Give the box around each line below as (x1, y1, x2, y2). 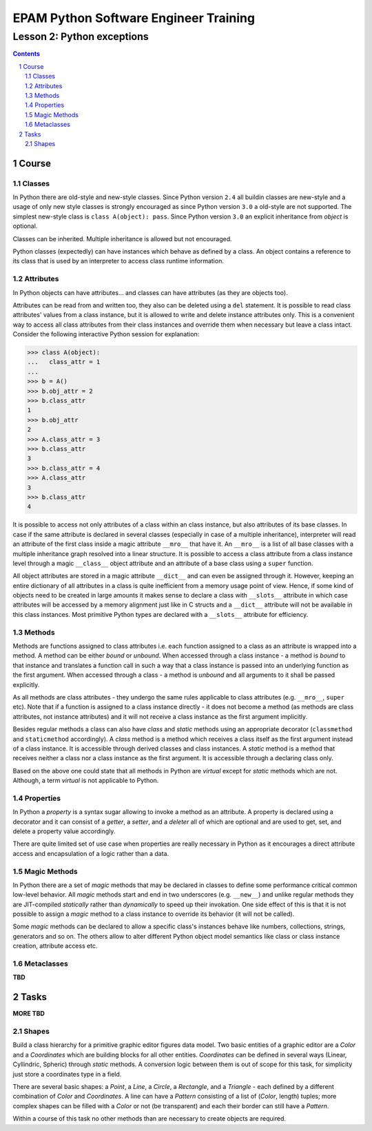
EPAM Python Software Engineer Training (12, 10, 255, 26)
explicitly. (12, 680, 40, 689)
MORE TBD (12, 1010, 45, 1018)
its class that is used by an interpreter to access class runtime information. (12, 257, 224, 265)
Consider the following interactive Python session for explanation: (12, 330, 200, 338)
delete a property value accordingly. (12, 827, 116, 835)
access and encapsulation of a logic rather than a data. (12, 849, 169, 857)
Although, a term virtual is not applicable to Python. (12, 776, 159, 785)
